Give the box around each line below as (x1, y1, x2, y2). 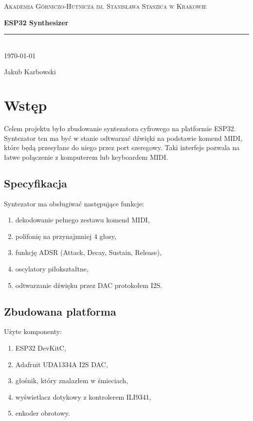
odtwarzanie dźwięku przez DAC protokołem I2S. (15, 280, 163, 290)
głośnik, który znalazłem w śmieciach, (15, 375, 128, 386)
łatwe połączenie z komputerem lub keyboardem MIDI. (4, 152, 168, 162)
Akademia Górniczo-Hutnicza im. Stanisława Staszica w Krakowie (4, 1, 207, 11)
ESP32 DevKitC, (15, 343, 66, 353)
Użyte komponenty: (4, 326, 62, 337)
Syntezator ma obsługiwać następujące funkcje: (4, 198, 145, 208)
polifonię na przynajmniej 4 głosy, (15, 231, 116, 241)
